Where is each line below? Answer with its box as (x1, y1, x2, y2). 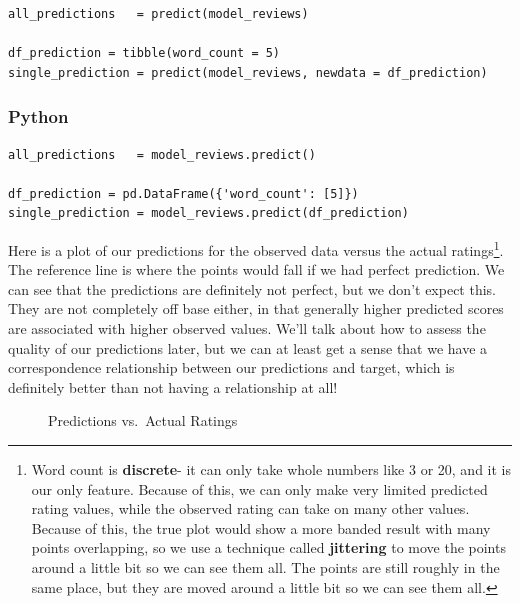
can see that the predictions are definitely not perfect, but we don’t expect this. (8, 278, 497, 299)
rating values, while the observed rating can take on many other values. (31, 498, 470, 519)
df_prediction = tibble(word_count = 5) (8, 46, 281, 61)
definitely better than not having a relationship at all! (8, 376, 338, 397)
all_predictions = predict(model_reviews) (8, 7, 309, 21)
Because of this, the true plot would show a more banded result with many (31, 517, 491, 538)
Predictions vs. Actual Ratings (48, 410, 238, 431)
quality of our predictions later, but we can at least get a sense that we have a (8, 337, 488, 358)
